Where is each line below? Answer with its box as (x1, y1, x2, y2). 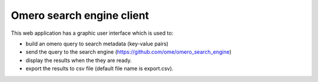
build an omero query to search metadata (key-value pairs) (25, 40, 169, 47)
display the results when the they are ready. (25, 57, 132, 64)
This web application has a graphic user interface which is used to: (11, 29, 174, 37)
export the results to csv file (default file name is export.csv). (25, 65, 174, 72)
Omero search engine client (11, 9, 150, 22)
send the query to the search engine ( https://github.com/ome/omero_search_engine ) (25, 48, 232, 55)
